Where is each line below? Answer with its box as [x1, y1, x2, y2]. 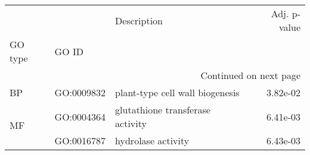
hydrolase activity [115, 134, 190, 147]
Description [115, 13, 163, 27]
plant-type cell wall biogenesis [115, 86, 240, 99]
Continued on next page [200, 68, 300, 82]
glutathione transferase [115, 103, 210, 116]
